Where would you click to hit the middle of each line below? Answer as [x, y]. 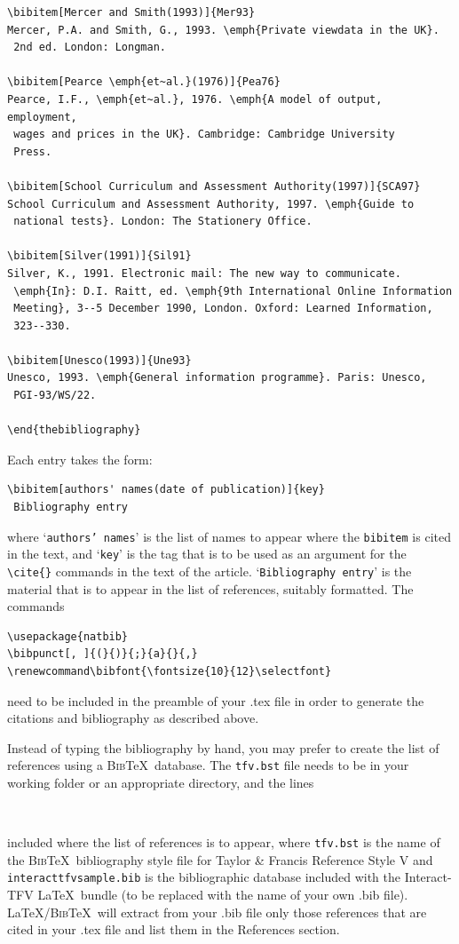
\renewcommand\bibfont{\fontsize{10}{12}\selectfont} [170, 671]
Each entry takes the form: [80, 459]
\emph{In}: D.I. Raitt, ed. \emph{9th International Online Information [233, 291]
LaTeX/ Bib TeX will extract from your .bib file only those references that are [217, 912]
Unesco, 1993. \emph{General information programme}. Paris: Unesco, [217, 378]
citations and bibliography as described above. [133, 718]
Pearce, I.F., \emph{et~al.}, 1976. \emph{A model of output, [195, 99]
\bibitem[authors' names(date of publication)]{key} [166, 490]
